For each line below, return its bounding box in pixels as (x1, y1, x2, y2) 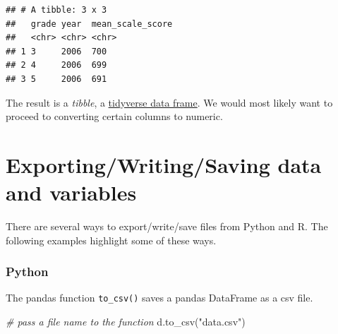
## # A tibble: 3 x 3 (6, 5, 107, 15)
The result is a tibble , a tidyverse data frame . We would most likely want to (6, 95, 333, 109)
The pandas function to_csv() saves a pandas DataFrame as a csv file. (6, 290, 313, 305)
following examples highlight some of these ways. (6, 232, 217, 247)
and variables (6, 178, 137, 207)
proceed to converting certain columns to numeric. (6, 109, 223, 124)
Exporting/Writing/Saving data (6, 150, 322, 179)
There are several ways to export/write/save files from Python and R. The (6, 219, 328, 234)
